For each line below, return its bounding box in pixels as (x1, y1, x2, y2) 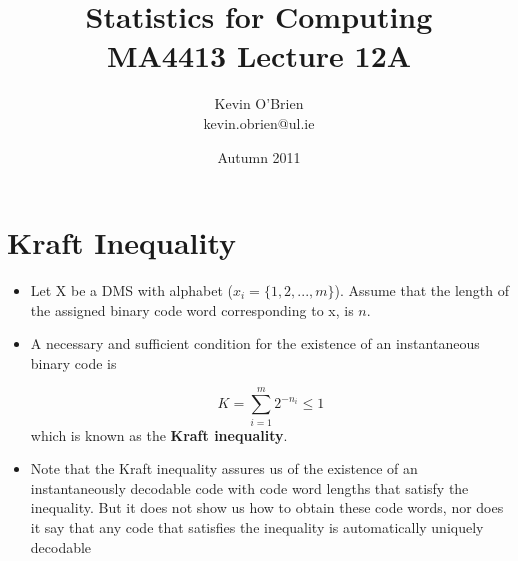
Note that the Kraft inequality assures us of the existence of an (30, 458, 418, 479)
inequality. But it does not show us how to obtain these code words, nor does (30, 497, 504, 518)
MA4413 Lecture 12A (106, 35, 412, 76)
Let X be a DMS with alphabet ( (30, 280, 234, 301)
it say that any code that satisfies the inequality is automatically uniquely (30, 516, 484, 537)
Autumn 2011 (217, 146, 301, 167)
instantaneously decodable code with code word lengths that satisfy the (30, 477, 469, 498)
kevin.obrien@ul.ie (203, 112, 315, 133)
